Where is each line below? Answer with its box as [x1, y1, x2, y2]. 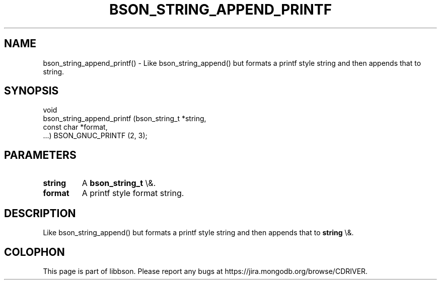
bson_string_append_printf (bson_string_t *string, [43, 114, 206, 123]
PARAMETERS [4, 148, 77, 161]
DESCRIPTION [4, 207, 76, 220]
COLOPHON [4, 245, 65, 258]
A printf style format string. [82, 188, 184, 199]
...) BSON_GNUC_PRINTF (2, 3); [43, 131, 148, 140]
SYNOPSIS [4, 84, 59, 98]
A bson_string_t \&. [82, 178, 156, 188]
